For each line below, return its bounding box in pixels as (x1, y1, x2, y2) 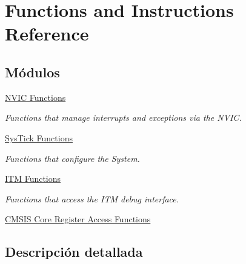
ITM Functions (5, 172, 61, 185)
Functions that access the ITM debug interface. (5, 192, 179, 205)
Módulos (5, 62, 60, 81)
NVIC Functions (5, 91, 66, 103)
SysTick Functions (5, 131, 73, 144)
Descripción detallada (5, 242, 143, 261)
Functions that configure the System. (5, 152, 140, 164)
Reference (5, 21, 89, 46)
